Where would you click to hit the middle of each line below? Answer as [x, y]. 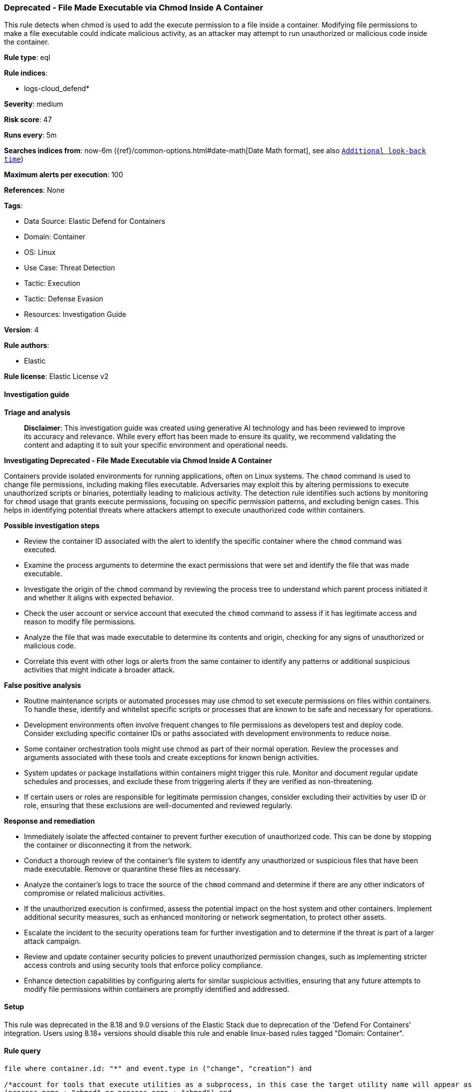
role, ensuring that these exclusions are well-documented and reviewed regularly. [158, 805]
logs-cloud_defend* [57, 89]
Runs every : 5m [30, 135]
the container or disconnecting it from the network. [108, 845]
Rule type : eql [27, 58]
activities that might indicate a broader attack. [99, 669]
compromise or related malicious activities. [94, 893]
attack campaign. [52, 941]
